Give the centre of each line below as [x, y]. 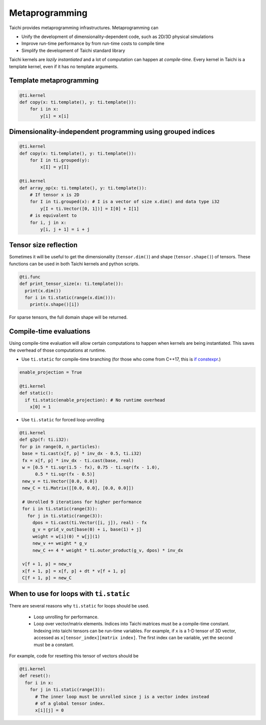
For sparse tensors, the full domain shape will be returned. [68, 317]
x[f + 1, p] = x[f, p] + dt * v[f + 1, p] [74, 571]
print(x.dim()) [43, 291]
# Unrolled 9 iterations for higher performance [82, 502]
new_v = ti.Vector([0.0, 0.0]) [60, 481]
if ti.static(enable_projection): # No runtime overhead [95, 400]
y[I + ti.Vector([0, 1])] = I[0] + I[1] [90, 208]
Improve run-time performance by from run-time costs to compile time [93, 43]
